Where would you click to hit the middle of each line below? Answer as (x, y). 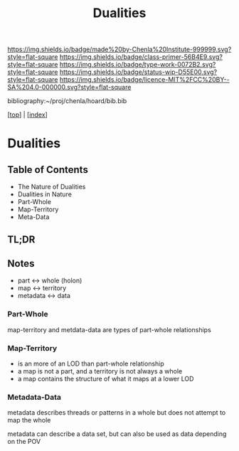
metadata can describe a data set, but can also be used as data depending (117, 434)
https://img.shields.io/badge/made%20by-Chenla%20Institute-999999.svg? (119, 49)
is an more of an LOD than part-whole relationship (91, 364)
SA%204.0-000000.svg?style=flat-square (69, 87)
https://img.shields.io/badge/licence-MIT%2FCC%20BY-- (144, 80)
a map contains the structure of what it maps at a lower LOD (106, 378)
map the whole (29, 420)
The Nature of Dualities (52, 187)
